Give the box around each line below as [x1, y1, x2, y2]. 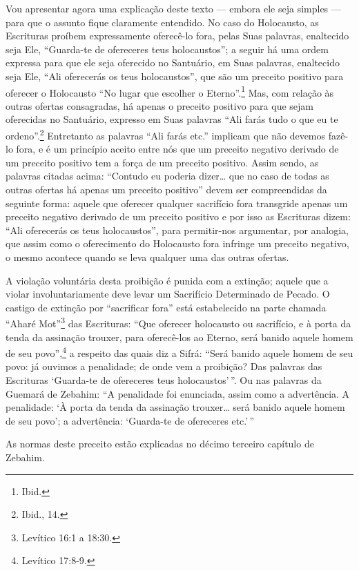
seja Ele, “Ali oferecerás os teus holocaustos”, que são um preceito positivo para [6, 68, 344, 83]
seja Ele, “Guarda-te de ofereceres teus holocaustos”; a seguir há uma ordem [6, 41, 329, 56]
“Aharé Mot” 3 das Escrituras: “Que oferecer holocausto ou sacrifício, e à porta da [6, 314, 351, 331]
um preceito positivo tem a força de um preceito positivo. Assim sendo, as [6, 155, 319, 169]
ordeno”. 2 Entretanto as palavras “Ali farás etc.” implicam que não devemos [6, 126, 326, 142]
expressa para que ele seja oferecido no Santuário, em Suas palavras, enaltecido [6, 55, 340, 70]
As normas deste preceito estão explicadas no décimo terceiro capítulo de [6, 436, 314, 451]
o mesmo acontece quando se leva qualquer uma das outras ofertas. [6, 250, 289, 264]
